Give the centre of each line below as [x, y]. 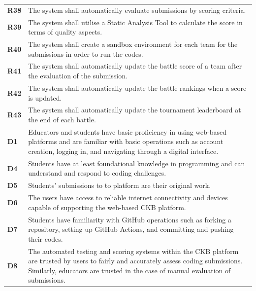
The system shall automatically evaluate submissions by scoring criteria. [137, 10]
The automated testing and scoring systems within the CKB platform [133, 251]
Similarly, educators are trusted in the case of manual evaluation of [129, 270]
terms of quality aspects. [65, 32]
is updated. [45, 97]
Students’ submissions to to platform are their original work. [120, 185]
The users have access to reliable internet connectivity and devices [128, 198]
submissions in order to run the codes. [86, 54]
